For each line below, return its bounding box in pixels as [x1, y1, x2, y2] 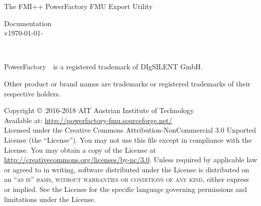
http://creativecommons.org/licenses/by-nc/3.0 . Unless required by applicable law [4, 154, 257, 165]
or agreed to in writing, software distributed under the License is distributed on [4, 164, 249, 174]
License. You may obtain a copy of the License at [4, 144, 156, 155]
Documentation [4, 18, 51, 28]
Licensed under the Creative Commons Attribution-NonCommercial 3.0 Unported [4, 125, 256, 135]
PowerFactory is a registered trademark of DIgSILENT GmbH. [4, 61, 203, 72]
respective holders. [4, 88, 61, 98]
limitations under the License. [4, 193, 96, 204]
